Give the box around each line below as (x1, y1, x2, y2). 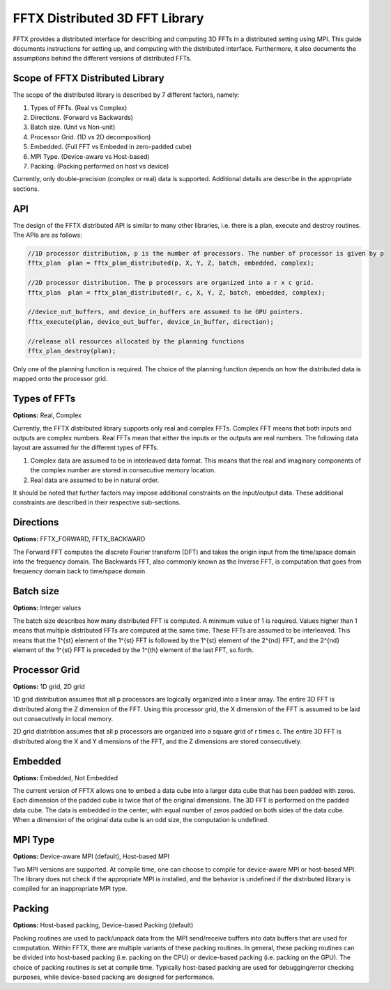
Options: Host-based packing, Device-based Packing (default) (13, 921, 194, 929)
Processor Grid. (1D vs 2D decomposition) (30, 132, 151, 141)
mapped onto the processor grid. (13, 375, 108, 383)
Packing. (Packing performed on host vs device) (30, 162, 169, 170)
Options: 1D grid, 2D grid (13, 682, 85, 690)
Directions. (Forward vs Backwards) (30, 114, 134, 122)
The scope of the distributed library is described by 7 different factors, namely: (13, 91, 240, 99)
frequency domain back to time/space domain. (13, 567, 148, 575)
